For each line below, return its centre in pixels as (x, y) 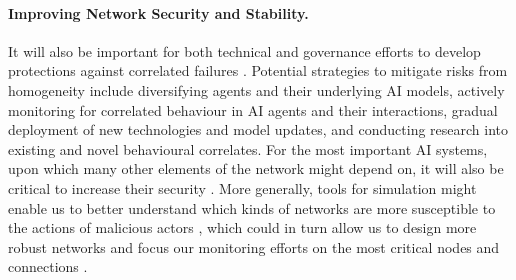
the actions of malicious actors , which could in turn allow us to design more (242, 227)
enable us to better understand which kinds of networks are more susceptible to (252, 207)
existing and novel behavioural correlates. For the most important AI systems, (248, 148)
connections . (48, 266)
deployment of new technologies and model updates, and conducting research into (258, 129)
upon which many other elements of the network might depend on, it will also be (256, 168)
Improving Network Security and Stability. (158, 12)
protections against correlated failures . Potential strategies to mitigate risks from (258, 70)
